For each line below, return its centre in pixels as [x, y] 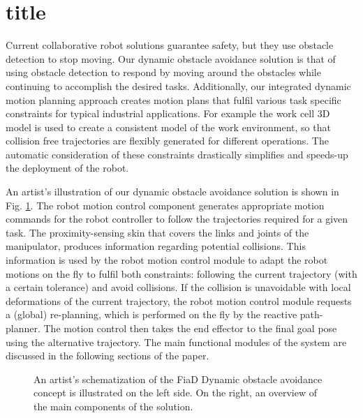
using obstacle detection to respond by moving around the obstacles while [163, 72]
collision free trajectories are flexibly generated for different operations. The [167, 141]
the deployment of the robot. [67, 168]
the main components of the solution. [113, 406]
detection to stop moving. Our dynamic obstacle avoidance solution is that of [171, 58]
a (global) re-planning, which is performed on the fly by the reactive [151, 314]
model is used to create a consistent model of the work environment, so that [168, 127]
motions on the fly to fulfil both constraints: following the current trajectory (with [181, 273]
